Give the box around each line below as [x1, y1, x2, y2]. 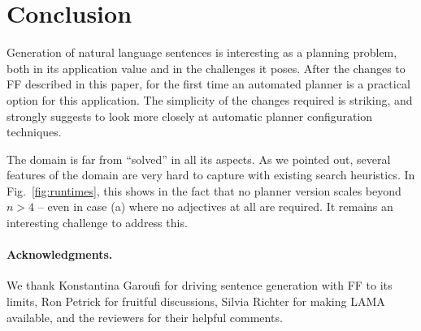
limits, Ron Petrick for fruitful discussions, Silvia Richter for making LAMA [7, 293, 385, 310]
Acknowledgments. [7, 246, 113, 263]
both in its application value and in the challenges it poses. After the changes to [7, 59, 406, 76]
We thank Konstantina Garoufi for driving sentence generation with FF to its [7, 277, 393, 294]
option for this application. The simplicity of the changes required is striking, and [7, 91, 413, 108]
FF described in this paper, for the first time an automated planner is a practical [7, 75, 410, 92]
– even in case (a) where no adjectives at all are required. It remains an [37, 198, 393, 215]
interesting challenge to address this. [7, 214, 188, 231]
